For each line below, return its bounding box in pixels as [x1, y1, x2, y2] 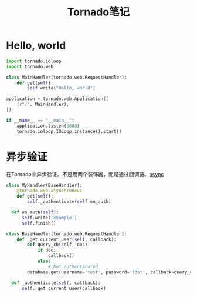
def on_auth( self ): [11, 209, 59, 215]
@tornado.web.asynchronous [16, 188, 83, 194]
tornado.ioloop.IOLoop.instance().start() [16, 128, 122, 134]
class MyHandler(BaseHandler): [6, 182, 83, 188]
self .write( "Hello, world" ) [27, 85, 96, 91]
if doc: [37, 248, 57, 253]
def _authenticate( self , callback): [11, 280, 101, 286]
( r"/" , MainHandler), [16, 101, 69, 108]
